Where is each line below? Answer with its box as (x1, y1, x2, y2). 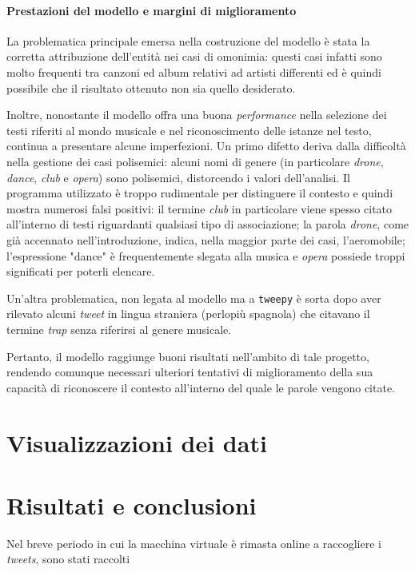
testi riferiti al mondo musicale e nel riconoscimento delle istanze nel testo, (6, 121, 372, 138)
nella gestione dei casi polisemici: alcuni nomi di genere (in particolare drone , (6, 153, 384, 169)
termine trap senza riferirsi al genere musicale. (6, 320, 232, 337)
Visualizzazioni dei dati (6, 426, 267, 459)
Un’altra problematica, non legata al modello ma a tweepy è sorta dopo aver (6, 289, 381, 306)
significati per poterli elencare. (6, 263, 155, 280)
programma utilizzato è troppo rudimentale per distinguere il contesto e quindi (6, 185, 393, 201)
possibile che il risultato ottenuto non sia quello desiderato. (6, 79, 296, 96)
